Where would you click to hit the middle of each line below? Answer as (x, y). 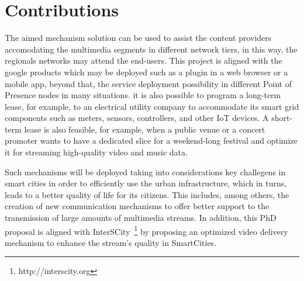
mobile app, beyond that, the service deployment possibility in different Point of (148, 83)
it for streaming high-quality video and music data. (96, 152)
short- (282, 118)
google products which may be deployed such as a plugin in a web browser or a (146, 72)
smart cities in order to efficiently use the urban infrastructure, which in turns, (146, 183)
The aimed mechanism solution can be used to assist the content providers (138, 38)
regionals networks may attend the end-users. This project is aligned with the (144, 60)
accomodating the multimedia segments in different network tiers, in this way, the (151, 49)
